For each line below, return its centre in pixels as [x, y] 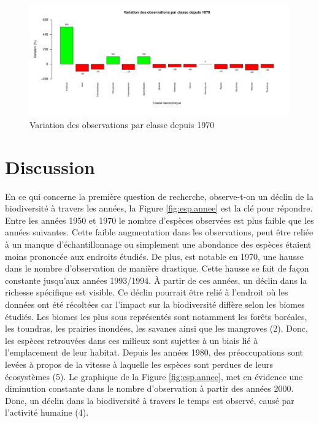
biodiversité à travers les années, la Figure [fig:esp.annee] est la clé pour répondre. [159, 208]
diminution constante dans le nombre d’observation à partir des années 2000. [149, 388]
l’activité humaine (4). [47, 412]
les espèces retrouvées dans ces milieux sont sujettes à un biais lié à [132, 340]
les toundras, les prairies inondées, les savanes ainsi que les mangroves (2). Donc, [156, 328]
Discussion [50, 166]
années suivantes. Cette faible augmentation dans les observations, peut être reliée [159, 232]
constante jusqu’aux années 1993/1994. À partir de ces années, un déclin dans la [156, 280]
